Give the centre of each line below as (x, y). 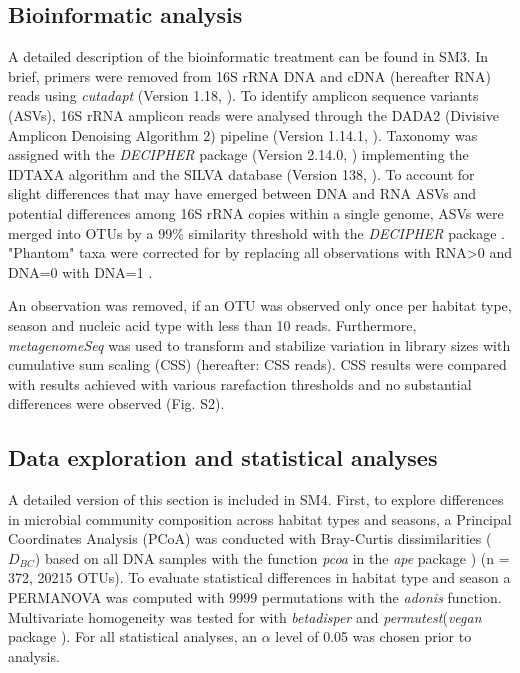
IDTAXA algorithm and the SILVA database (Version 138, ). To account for (241, 173)
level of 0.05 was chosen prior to (373, 636)
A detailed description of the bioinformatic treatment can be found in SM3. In (248, 56)
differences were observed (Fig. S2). (116, 403)
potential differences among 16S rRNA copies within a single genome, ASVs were (256, 212)
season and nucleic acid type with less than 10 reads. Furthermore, (212, 324)
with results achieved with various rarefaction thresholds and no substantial (240, 383)
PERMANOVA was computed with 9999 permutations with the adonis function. (255, 597)
